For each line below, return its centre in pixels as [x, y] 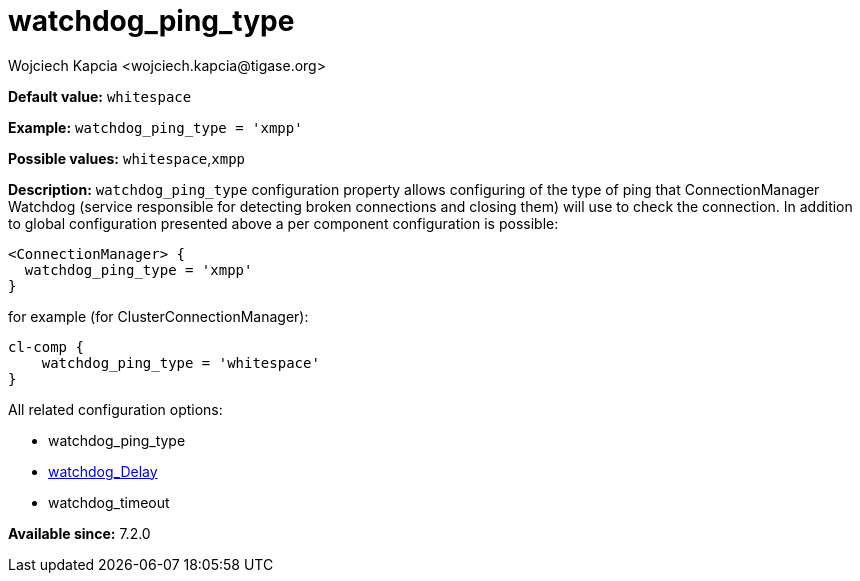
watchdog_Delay [103, 471]
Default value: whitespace [100, 96]
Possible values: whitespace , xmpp [127, 158]
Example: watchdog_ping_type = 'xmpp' [155, 127]
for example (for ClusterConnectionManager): [158, 316]
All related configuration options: [115, 409]
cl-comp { [46, 346]
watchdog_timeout [109, 502]
